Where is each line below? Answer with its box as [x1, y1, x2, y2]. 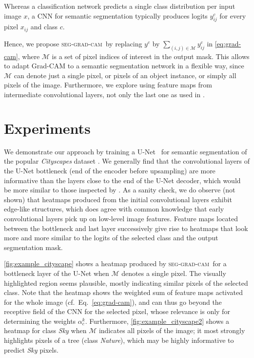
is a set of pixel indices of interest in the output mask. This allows [52, 51, 250, 61]
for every [219, 10, 246, 21]
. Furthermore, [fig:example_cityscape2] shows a [85, 316, 229, 326]
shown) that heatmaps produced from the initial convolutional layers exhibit [4, 194, 232, 204]
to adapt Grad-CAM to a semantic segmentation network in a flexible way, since [4, 61, 244, 71]
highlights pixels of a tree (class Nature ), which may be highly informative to [4, 335, 234, 345]
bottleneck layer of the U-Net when [4, 268, 109, 278]
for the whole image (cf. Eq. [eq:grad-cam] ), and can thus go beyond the [4, 296, 222, 307]
